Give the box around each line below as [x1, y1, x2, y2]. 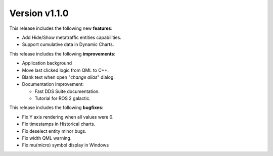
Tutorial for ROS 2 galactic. [34, 95, 91, 101]
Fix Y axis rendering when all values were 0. [22, 114, 114, 120]
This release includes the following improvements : [9, 50, 116, 57]
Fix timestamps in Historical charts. [22, 121, 96, 127]
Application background [22, 60, 72, 66]
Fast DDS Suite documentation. [34, 88, 100, 94]
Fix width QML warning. [22, 135, 72, 141]
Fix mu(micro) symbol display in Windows [22, 142, 109, 148]
